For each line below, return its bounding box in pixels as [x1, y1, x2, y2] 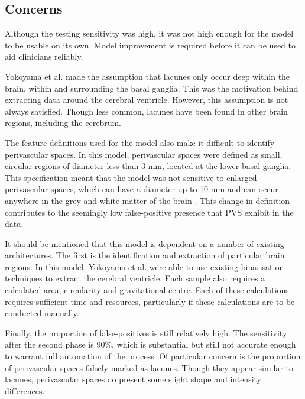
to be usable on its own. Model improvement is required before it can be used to [5, 38, 296, 51]
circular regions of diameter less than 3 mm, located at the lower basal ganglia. [5, 160, 291, 172]
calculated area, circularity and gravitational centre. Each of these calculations [5, 284, 289, 296]
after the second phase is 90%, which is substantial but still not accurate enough [5, 338, 296, 351]
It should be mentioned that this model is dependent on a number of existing [5, 237, 284, 249]
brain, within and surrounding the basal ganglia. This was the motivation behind [5, 82, 298, 94]
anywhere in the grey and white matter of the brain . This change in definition [5, 194, 290, 206]
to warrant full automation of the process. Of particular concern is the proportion [5, 350, 301, 362]
